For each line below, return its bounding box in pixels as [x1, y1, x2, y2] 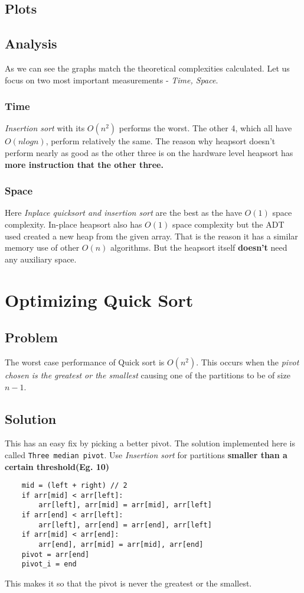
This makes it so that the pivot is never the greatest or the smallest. [5, 577, 252, 589]
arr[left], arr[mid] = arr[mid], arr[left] [38, 501, 212, 510]
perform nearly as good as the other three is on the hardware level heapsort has [5, 146, 293, 158]
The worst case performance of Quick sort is [5, 355, 165, 368]
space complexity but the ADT [172, 218, 285, 230]
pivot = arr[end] [21, 550, 90, 559]
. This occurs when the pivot [196, 355, 299, 368]
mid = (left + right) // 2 [21, 481, 128, 490]
